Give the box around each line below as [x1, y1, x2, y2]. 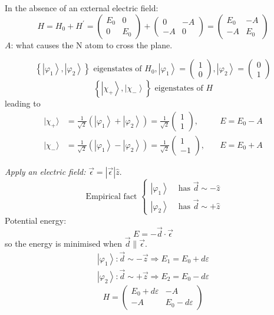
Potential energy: [5, 214, 67, 226]
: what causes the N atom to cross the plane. [11, 38, 173, 51]
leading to [5, 97, 41, 110]
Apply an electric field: [5, 165, 86, 177]
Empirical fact [85, 192, 137, 201]
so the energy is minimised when [5, 237, 122, 249]
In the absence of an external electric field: [5, 2, 159, 14]
